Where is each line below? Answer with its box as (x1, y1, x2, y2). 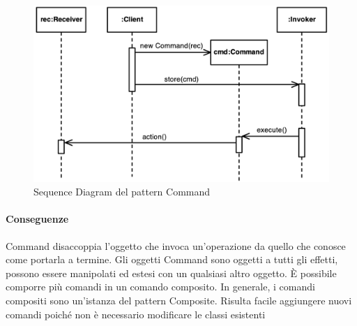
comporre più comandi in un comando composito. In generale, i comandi (6, 279, 315, 294)
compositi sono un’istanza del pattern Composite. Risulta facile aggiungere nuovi (6, 292, 352, 307)
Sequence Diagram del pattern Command (33, 184, 211, 199)
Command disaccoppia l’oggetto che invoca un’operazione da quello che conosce (6, 238, 346, 253)
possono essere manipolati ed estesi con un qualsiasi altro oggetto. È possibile (6, 265, 337, 280)
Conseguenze (6, 212, 69, 226)
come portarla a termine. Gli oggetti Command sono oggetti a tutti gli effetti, (6, 252, 338, 267)
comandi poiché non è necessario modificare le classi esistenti (6, 306, 266, 321)
